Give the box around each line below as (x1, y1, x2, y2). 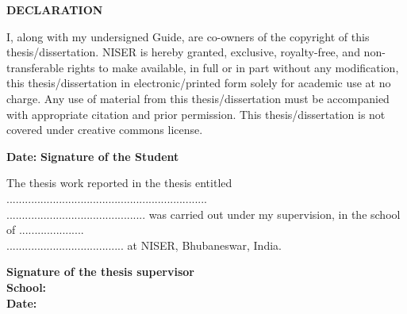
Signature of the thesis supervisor (6, 263, 194, 280)
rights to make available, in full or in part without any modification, (67, 59, 399, 75)
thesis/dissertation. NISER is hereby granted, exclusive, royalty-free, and (6, 44, 360, 60)
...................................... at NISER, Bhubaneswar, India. (6, 236, 282, 253)
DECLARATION (6, 2, 103, 17)
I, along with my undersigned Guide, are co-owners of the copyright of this (6, 28, 370, 44)
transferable (6, 59, 64, 75)
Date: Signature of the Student (6, 147, 179, 164)
